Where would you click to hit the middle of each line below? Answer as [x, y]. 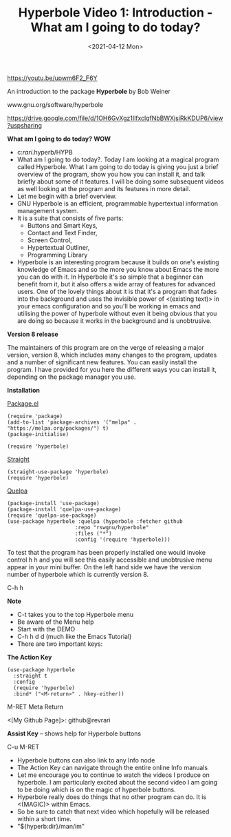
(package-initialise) [38, 434]
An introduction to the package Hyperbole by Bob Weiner [89, 91]
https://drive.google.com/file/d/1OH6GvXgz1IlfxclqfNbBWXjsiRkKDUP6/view [115, 118]
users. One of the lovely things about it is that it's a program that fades [117, 291]
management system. [48, 210]
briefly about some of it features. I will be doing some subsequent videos [120, 181]
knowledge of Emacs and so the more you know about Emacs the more [118, 269]
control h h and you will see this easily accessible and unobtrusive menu [110, 560]
